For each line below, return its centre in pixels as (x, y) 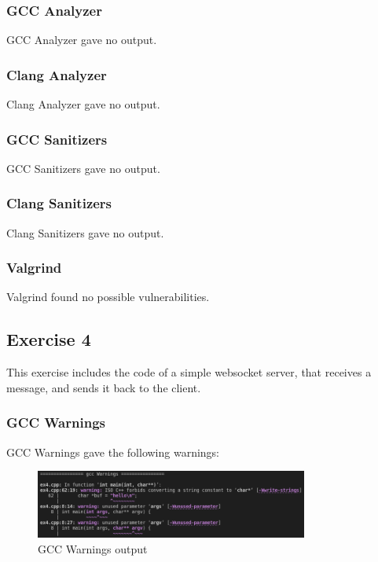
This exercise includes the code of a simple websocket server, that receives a (189, 372)
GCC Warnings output (93, 548)
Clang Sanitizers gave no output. (85, 232)
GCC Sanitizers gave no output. (83, 168)
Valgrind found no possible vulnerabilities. (108, 297)
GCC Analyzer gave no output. (82, 40)
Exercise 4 (49, 339)
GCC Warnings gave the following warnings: (113, 452)
